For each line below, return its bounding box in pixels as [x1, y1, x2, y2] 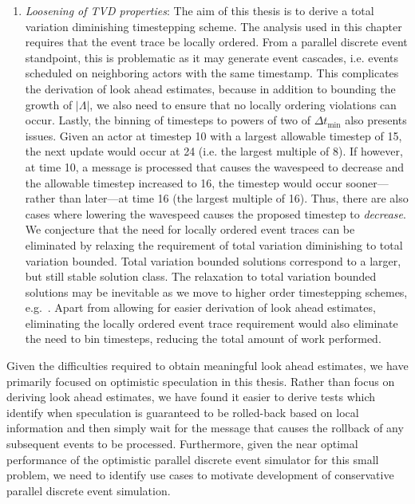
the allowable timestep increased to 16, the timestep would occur [25, 174, 342, 191]
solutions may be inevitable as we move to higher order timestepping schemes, [25, 283, 408, 300]
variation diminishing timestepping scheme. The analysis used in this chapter [25, 18, 402, 34]
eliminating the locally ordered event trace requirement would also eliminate [25, 314, 398, 331]
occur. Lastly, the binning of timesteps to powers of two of [25, 112, 310, 128]
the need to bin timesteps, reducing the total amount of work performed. [25, 330, 381, 347]
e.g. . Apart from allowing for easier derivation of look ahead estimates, [25, 299, 376, 316]
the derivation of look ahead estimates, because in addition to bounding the [25, 80, 396, 96]
